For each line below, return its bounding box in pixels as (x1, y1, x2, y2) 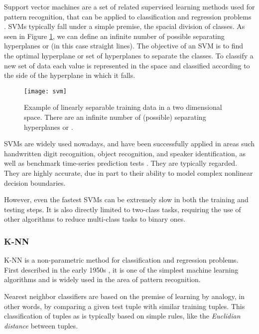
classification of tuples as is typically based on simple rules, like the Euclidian (4, 311, 241, 321)
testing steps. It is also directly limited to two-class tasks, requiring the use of (4, 204, 241, 214)
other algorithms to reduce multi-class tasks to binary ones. (4, 214, 186, 224)
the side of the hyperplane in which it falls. (4, 70, 135, 80)
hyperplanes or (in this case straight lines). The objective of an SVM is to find (4, 40, 244, 51)
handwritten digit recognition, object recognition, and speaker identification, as (4, 148, 246, 158)
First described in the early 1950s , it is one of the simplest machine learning (4, 264, 239, 275)
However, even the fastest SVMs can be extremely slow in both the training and (4, 194, 249, 205)
